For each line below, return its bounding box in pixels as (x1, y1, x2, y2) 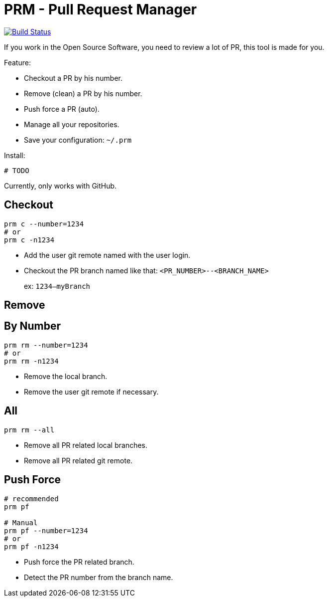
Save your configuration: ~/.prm (24, 135, 132, 144)
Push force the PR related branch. (24, 557, 134, 566)
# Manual (4, 518, 38, 527)
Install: (4, 151, 25, 160)
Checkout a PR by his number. (24, 73, 122, 82)
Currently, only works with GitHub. (4, 181, 117, 190)
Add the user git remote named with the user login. (24, 250, 191, 259)
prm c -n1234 (4, 235, 55, 244)
